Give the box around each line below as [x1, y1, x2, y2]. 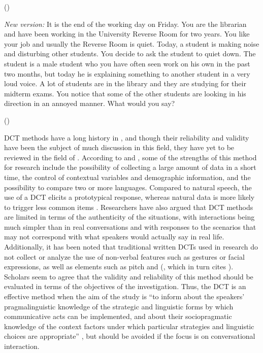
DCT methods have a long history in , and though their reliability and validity [4, 132, 249, 143]
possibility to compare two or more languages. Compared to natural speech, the [4, 182, 252, 192]
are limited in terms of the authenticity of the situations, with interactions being [4, 211, 255, 222]
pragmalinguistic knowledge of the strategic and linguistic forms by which [4, 301, 234, 311]
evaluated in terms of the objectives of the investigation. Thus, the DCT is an [4, 281, 246, 292]
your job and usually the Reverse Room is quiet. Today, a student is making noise [4, 38, 259, 49]
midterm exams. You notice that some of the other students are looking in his [4, 88, 246, 98]
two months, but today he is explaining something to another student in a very [4, 68, 250, 79]
